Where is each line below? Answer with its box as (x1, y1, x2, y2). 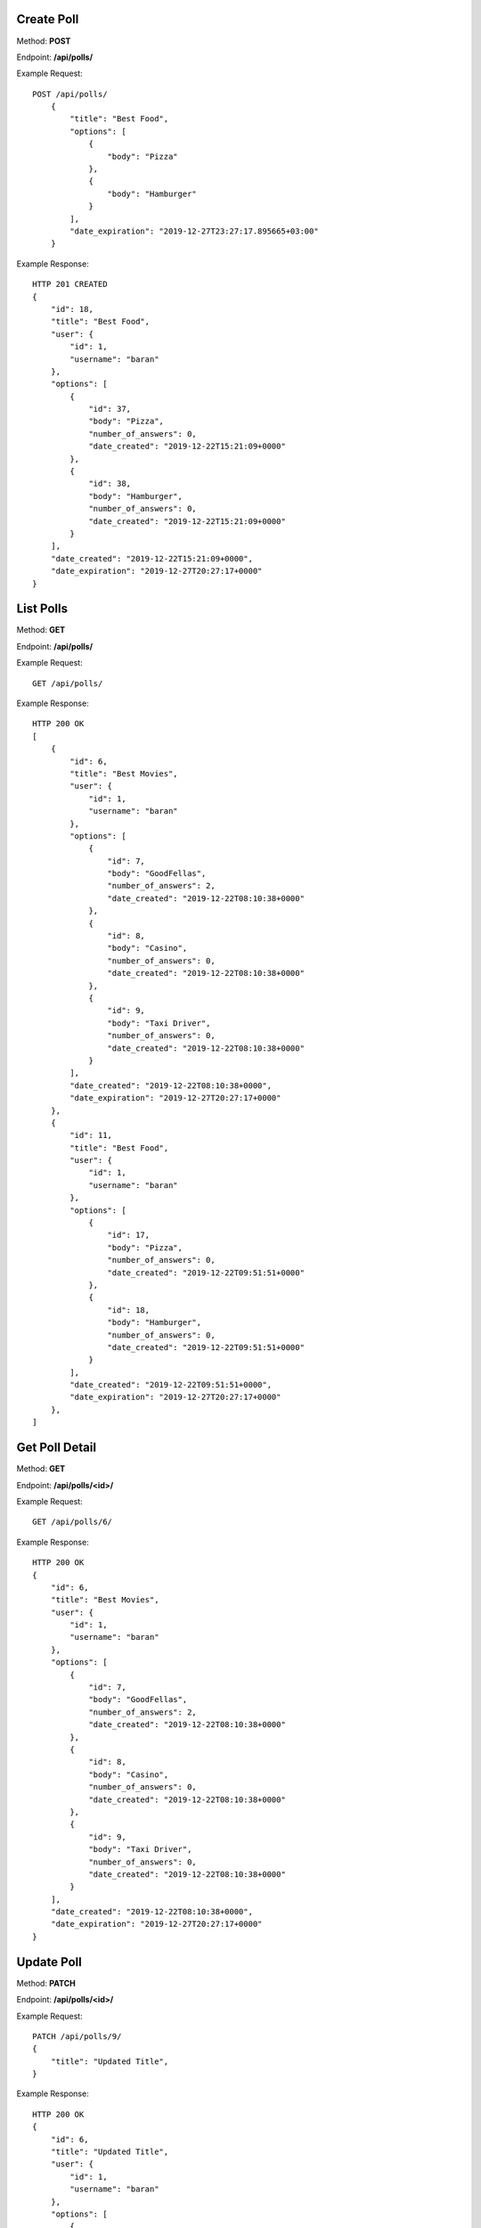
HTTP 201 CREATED (32, 279, 108, 290)
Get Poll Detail (16, 1440, 97, 1455)
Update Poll (16, 1954, 82, 1970)
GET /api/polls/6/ (32, 1517, 113, 1528)
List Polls (16, 602, 69, 617)
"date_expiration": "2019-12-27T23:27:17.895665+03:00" (69, 225, 320, 236)
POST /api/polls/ (32, 89, 108, 99)
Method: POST (16, 36, 71, 46)
